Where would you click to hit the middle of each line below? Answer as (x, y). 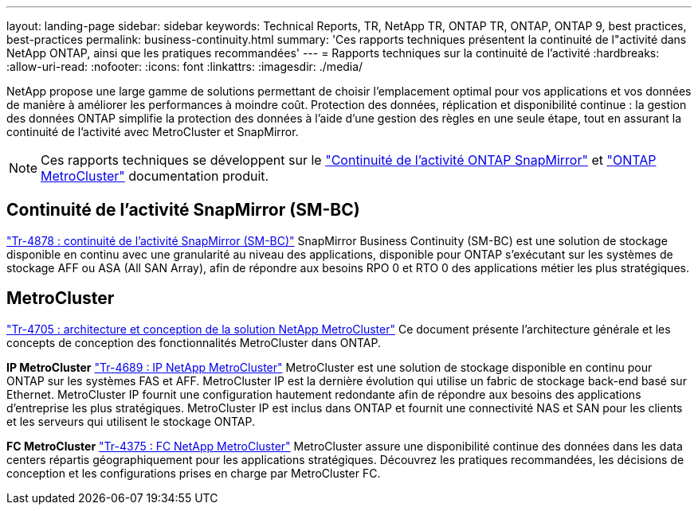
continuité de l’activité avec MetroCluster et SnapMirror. (153, 132)
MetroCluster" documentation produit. (155, 176)
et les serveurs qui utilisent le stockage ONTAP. (131, 421)
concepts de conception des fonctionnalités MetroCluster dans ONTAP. (194, 342)
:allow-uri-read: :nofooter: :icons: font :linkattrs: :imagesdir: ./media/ (185, 66)
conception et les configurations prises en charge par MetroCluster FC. (194, 473)
